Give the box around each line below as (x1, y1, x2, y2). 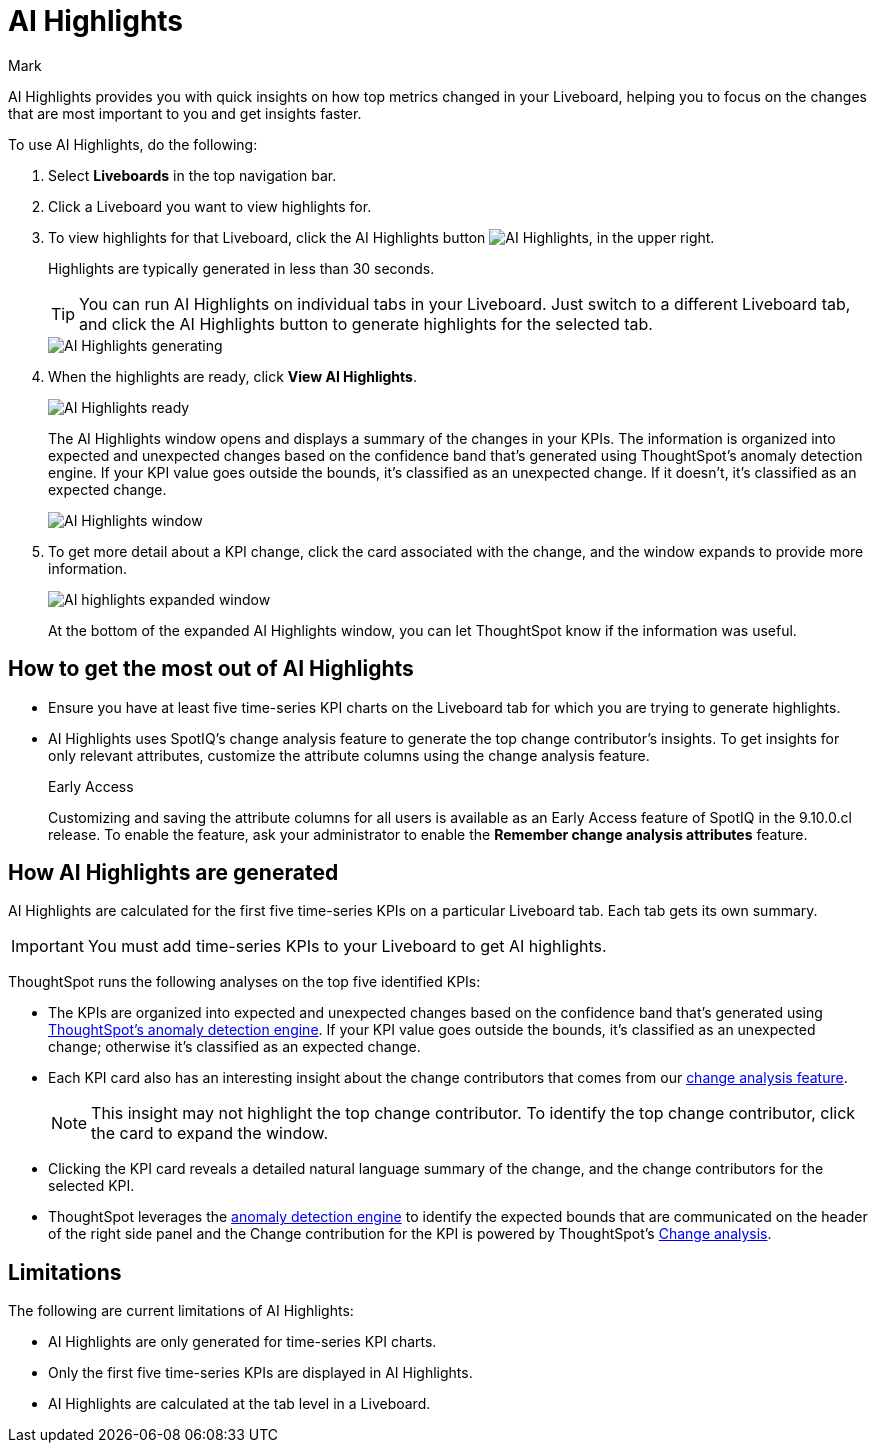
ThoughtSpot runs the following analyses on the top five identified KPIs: (8, 973, 481, 991)
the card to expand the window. (91, 1123, 329, 1144)
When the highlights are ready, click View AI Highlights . (48, 367, 417, 385)
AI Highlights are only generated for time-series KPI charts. (48, 1333, 437, 1351)
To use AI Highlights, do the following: (8, 135, 258, 153)
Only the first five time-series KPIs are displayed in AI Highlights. (48, 1364, 473, 1382)
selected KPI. (48, 1177, 135, 1195)
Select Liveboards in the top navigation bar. (48, 166, 337, 184)
